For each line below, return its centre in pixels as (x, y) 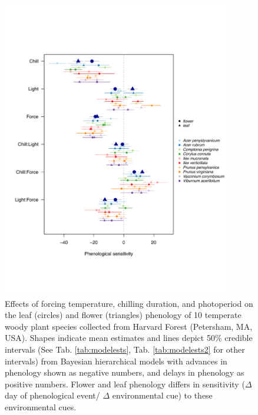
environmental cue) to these (162, 395)
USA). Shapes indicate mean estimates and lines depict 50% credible (129, 338)
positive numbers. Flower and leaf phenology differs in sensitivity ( (125, 384)
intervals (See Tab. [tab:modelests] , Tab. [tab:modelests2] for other (125, 349)
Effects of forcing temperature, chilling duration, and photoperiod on (129, 303)
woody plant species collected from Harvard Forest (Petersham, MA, (129, 326)
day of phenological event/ (52, 395)
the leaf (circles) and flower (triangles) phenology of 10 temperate (123, 315)
